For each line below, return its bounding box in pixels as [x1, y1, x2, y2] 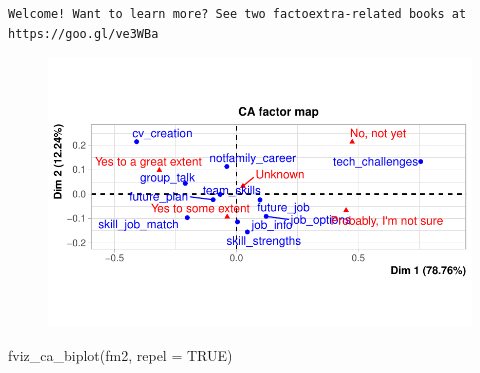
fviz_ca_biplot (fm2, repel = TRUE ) [8, 344, 233, 365]
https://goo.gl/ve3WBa [8, 26, 159, 41]
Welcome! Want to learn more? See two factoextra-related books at [8, 7, 467, 21]
